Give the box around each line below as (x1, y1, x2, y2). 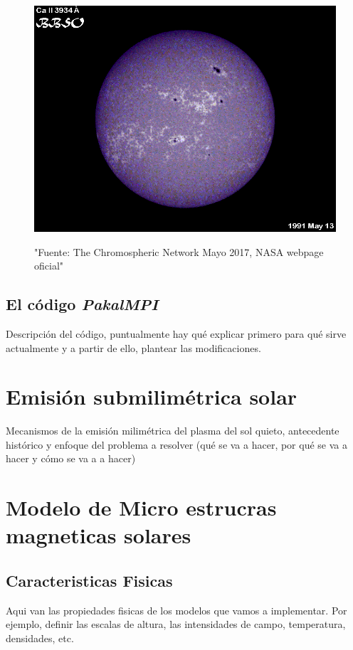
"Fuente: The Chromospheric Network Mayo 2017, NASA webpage (34, 244, 324, 259)
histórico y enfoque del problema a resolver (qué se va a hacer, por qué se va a (6, 437, 347, 452)
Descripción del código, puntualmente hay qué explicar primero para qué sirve (6, 326, 347, 341)
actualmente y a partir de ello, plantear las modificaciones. (6, 340, 261, 355)
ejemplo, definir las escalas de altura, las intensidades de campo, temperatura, (6, 617, 346, 632)
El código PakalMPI (6, 293, 159, 315)
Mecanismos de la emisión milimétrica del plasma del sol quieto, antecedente (6, 423, 339, 438)
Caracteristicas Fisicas (6, 570, 173, 592)
